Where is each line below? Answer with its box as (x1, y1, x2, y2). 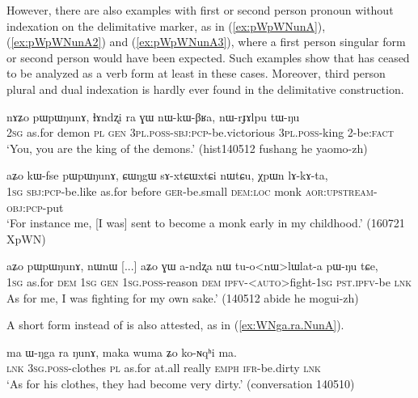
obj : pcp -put (6, 198, 64, 215)
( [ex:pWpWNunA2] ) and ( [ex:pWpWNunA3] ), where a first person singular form (6, 33, 406, 50)
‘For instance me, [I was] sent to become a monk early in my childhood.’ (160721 (6, 214, 405, 231)
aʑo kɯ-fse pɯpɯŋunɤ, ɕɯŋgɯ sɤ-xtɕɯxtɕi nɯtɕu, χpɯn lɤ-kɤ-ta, (6, 167, 328, 184)
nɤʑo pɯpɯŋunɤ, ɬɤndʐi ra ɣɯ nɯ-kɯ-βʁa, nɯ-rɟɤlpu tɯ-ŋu (6, 108, 300, 125)
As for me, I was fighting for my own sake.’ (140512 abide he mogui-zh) (6, 289, 359, 306)
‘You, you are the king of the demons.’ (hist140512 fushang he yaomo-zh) (6, 139, 368, 156)
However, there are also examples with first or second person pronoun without (6, 2, 394, 18)
